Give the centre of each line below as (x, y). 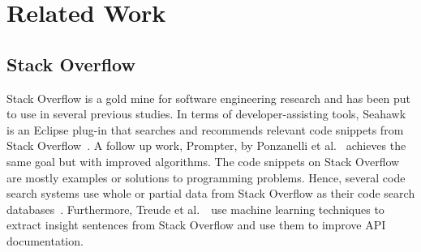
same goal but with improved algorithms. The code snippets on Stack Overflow (203, 161)
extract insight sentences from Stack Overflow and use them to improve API (196, 225)
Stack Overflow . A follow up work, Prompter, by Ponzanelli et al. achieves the (206, 145)
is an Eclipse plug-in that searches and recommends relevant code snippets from (205, 129)
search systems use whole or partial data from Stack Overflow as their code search (211, 193)
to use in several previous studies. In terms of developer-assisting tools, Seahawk (206, 114)
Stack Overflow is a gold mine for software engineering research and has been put (208, 98)
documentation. (45, 240)
